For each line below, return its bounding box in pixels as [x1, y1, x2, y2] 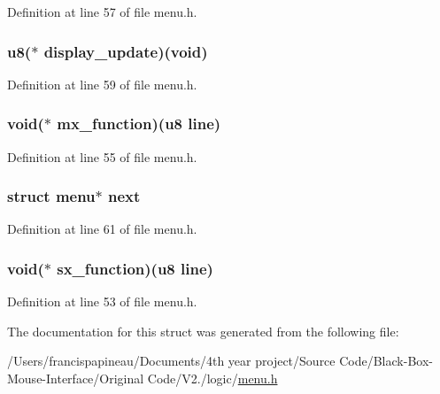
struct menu [7, 185, 96, 207]
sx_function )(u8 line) [57, 257, 213, 279]
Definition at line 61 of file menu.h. [7, 220, 197, 238]
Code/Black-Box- [339, 352, 433, 370]
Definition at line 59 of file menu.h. [7, 74, 197, 93]
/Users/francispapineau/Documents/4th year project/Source [7, 352, 336, 370]
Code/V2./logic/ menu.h [147, 369, 278, 388]
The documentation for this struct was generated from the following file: [7, 321, 399, 340]
